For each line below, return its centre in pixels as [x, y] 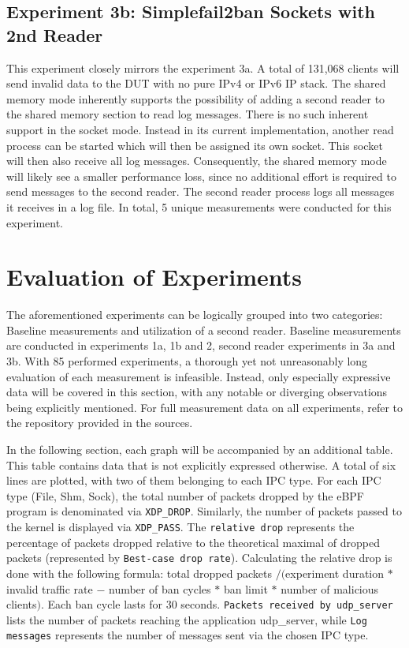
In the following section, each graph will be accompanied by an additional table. [200, 449]
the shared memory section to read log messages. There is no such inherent [188, 114]
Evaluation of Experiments [154, 277]
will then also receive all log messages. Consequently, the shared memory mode [197, 161]
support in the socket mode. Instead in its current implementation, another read [200, 129]
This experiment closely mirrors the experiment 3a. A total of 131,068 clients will [203, 67]
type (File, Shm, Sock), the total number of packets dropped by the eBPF [186, 495]
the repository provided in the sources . [100, 423]
